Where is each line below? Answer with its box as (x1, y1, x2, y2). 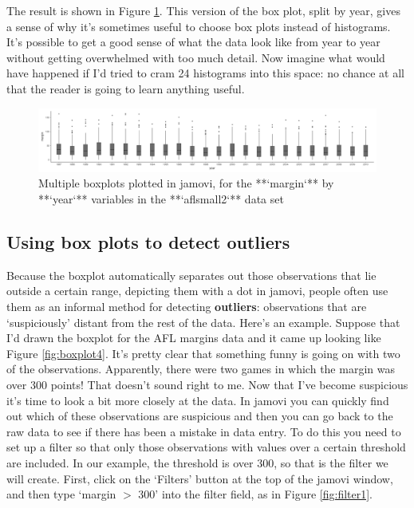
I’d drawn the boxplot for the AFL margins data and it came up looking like (6, 329, 381, 346)
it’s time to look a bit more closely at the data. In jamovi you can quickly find (6, 392, 389, 408)
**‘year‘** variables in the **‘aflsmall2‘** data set (38, 191, 284, 207)
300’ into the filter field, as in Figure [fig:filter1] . (138, 486, 373, 502)
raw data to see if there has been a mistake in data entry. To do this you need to (6, 423, 401, 439)
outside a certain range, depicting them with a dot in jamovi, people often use (6, 282, 388, 299)
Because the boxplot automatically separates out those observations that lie (6, 266, 377, 283)
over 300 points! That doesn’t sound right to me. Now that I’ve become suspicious (6, 376, 408, 393)
